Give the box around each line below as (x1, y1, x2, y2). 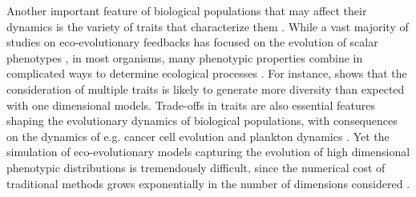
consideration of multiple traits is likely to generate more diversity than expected (6, 80, 405, 97)
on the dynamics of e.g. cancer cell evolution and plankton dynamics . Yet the (6, 127, 390, 144)
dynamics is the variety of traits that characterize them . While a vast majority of (6, 18, 409, 34)
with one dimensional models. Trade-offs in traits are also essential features (6, 96, 376, 113)
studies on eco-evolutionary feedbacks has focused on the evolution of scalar (6, 34, 378, 50)
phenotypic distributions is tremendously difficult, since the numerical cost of (6, 159, 386, 175)
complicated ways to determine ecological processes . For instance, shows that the (6, 65, 407, 82)
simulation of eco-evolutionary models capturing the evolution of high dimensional (6, 143, 410, 160)
